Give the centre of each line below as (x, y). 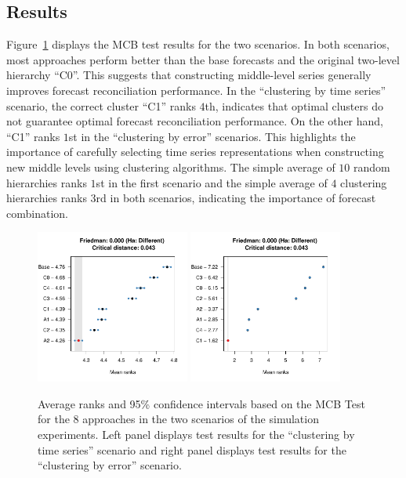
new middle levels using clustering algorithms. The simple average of (171, 167)
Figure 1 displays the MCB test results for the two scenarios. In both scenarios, (198, 44)
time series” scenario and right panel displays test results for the (192, 449)
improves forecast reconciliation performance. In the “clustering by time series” (196, 90)
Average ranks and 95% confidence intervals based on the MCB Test (201, 403)
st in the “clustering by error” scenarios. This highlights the (212, 136)
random (372, 167)
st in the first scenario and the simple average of (212, 182)
